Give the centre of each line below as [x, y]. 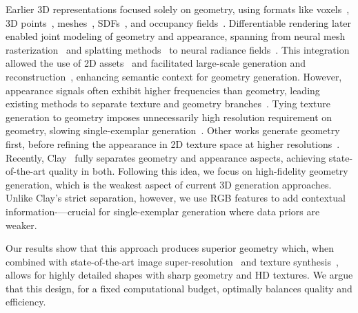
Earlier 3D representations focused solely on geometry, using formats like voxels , [178, 9]
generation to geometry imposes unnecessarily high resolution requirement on [169, 117]
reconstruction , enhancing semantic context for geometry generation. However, [174, 76]
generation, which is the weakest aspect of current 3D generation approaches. [169, 184]
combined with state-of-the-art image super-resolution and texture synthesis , [172, 261]
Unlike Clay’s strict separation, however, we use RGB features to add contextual [176, 198]
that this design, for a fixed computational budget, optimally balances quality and [179, 288]
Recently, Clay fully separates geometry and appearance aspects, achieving [166, 157]
